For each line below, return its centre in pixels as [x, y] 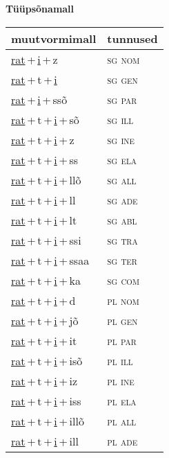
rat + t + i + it [44, 340]
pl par [122, 340]
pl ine [121, 380]
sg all [122, 179]
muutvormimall [54, 38]
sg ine [121, 139]
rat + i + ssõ [39, 99]
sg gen [122, 79]
